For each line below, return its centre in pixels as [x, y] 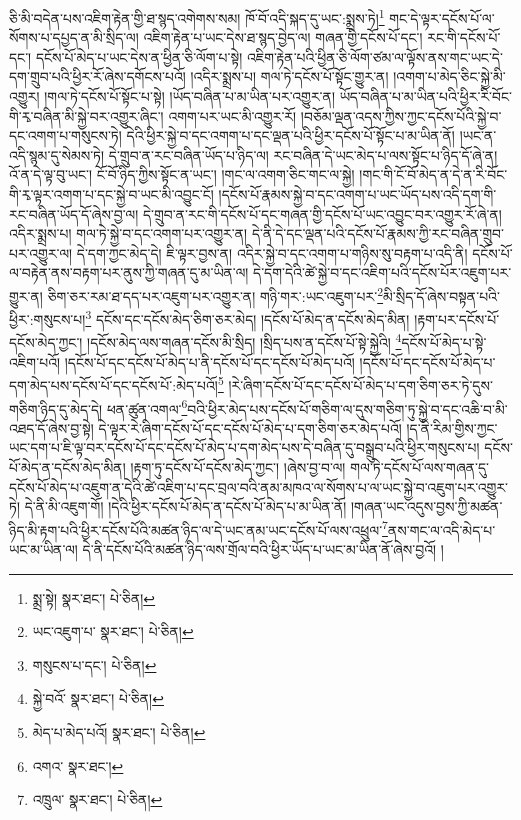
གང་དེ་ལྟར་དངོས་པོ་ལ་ [442, 17]
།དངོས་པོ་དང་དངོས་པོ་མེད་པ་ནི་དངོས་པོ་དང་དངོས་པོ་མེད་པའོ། [209, 361]
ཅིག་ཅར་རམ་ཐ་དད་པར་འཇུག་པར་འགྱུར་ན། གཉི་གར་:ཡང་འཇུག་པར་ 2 [215, 294]
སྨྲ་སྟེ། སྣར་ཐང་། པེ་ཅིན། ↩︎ [94, 597]
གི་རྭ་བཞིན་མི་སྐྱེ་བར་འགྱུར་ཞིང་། [86, 115]
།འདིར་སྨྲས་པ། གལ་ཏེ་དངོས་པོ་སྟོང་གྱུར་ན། [289, 76]
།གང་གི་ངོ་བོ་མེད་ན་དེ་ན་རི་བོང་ [433, 174]
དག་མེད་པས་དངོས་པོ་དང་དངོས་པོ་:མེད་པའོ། [113, 384]
